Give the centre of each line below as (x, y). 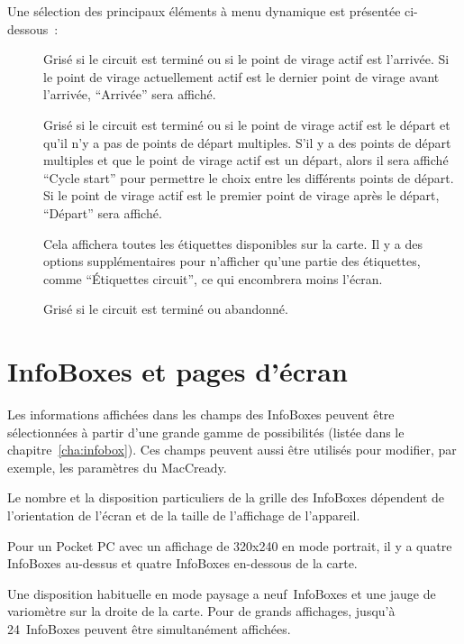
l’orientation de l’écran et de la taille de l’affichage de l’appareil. (184, 515)
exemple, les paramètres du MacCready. (117, 467)
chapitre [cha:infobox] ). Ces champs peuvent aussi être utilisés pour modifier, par (232, 450)
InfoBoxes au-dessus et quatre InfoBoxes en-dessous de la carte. (182, 563)
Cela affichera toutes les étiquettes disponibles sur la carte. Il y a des (233, 243)
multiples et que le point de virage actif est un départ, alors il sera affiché (246, 160)
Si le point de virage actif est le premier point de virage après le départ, (241, 195)
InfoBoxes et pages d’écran (177, 371)
